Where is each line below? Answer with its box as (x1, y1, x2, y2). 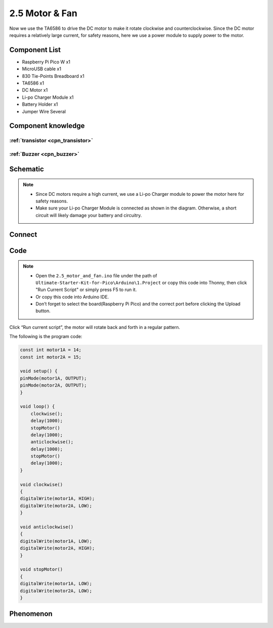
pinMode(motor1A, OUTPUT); (20, 375, 87, 381)
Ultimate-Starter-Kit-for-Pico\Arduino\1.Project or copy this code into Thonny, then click (35, 279, 247, 285)
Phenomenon (9, 610, 53, 618)
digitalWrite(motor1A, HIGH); (20, 496, 95, 501)
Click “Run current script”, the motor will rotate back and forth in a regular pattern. (9, 324, 180, 330)
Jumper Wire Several (22, 108, 66, 114)
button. (35, 308, 51, 314)
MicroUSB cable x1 (22, 66, 62, 72)
